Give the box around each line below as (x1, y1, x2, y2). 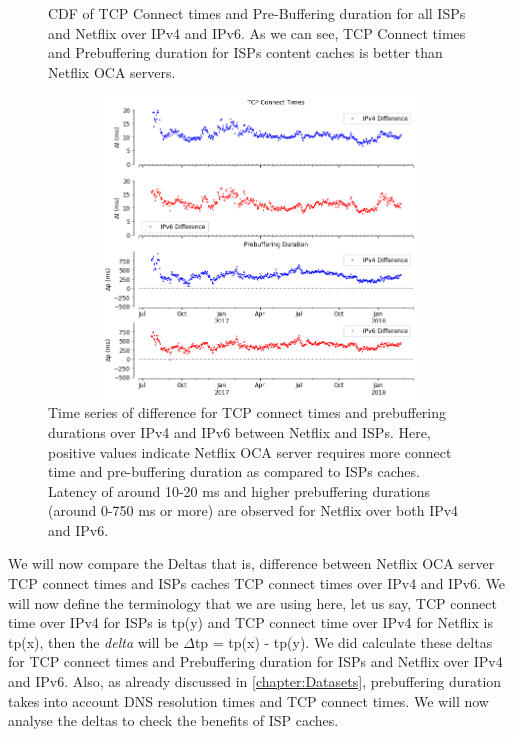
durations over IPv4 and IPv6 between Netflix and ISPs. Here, (48, 421, 431, 442)
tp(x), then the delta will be (8, 631, 179, 652)
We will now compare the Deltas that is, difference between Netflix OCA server (8, 553, 495, 574)
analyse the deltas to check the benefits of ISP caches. (8, 710, 339, 731)
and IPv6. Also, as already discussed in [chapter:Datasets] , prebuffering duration (8, 671, 502, 692)
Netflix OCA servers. (48, 61, 176, 82)
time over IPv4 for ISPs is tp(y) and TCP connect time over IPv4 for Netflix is (8, 612, 493, 633)
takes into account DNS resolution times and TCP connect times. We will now (8, 690, 489, 711)
